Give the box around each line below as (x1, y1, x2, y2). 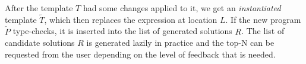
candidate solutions (5, 36, 75, 49)
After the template (5, 2, 73, 14)
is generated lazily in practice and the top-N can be (86, 36, 275, 49)
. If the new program (225, 13, 301, 25)
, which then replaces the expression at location (44, 13, 217, 25)
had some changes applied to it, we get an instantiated (83, 2, 281, 14)
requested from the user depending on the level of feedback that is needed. (5, 48, 276, 60)
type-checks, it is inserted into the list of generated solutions (12, 25, 232, 37)
